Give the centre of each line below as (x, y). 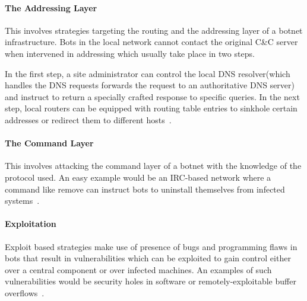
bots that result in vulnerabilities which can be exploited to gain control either (148, 258)
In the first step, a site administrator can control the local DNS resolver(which (148, 73)
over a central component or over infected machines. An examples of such (138, 269)
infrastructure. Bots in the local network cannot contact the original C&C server (151, 42)
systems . (22, 201)
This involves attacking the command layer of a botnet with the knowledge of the (153, 166)
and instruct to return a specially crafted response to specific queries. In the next (152, 96)
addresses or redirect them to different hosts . (88, 119)
